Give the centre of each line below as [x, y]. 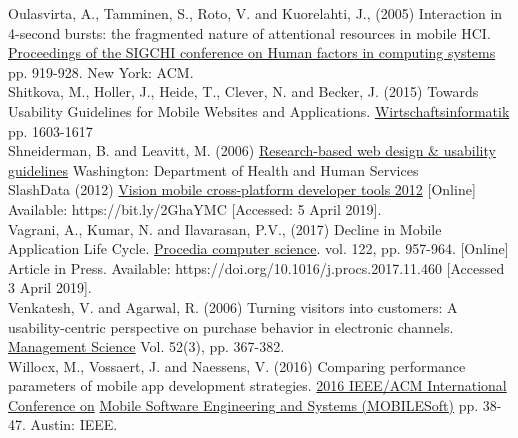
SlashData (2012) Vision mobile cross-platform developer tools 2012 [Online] [242, 189]
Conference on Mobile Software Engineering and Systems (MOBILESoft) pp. [243, 404]
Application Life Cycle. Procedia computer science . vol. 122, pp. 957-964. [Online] [258, 248]
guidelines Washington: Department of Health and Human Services [213, 169]
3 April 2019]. [50, 287]
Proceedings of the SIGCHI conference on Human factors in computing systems [252, 52]
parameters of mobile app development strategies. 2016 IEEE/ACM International [257, 385]
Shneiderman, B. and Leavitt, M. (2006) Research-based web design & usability [252, 150]
